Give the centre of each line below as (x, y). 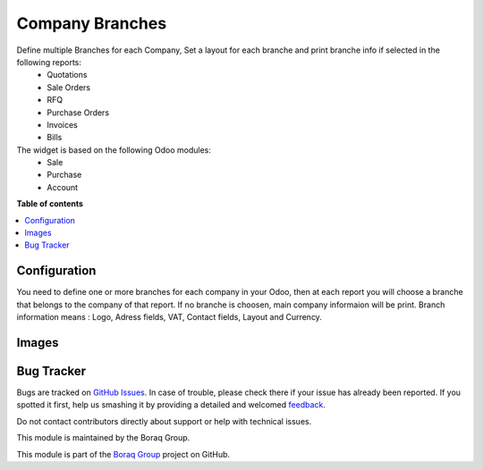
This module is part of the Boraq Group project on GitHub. (123, 454)
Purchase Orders (78, 113)
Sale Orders (69, 87)
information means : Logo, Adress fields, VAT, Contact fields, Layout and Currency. (169, 317)
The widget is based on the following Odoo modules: (114, 150)
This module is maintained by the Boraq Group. (103, 438)
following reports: (49, 62)
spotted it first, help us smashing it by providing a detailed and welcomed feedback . (171, 405)
